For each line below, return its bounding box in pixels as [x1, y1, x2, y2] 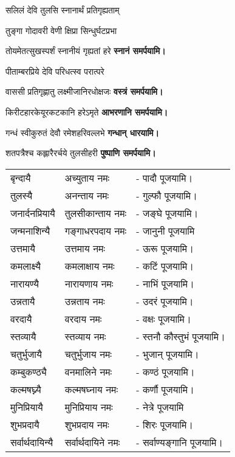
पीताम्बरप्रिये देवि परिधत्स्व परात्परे [5, 64, 104, 77]
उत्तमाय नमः [64, 241, 106, 255]
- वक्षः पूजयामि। [136, 311, 191, 326]
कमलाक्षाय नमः [64, 258, 115, 273]
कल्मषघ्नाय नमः [64, 382, 118, 396]
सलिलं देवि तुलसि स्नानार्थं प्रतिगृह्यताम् [5, 4, 120, 16]
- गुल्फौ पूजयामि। [136, 188, 197, 202]
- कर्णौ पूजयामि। [136, 382, 194, 396]
